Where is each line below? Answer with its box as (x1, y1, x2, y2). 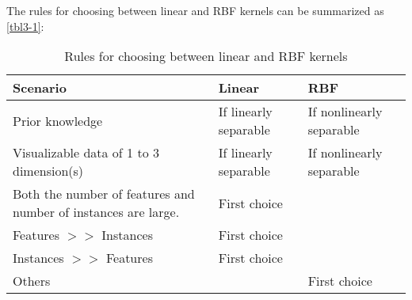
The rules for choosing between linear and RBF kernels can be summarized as (6, 2, 384, 18)
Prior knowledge (13, 111, 103, 130)
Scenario (13, 78, 67, 97)
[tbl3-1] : (6, 17, 44, 34)
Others (13, 272, 51, 291)
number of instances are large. (13, 203, 180, 222)
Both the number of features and (13, 184, 195, 203)
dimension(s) (13, 161, 84, 180)
